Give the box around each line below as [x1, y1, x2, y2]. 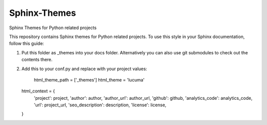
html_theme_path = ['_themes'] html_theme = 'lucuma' [34, 77, 145, 83]
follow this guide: [9, 41, 44, 46]
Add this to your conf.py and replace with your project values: [21, 66, 147, 72]
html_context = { [21, 88, 55, 94]
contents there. [21, 57, 53, 63]
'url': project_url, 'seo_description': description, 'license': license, [34, 102, 167, 108]
